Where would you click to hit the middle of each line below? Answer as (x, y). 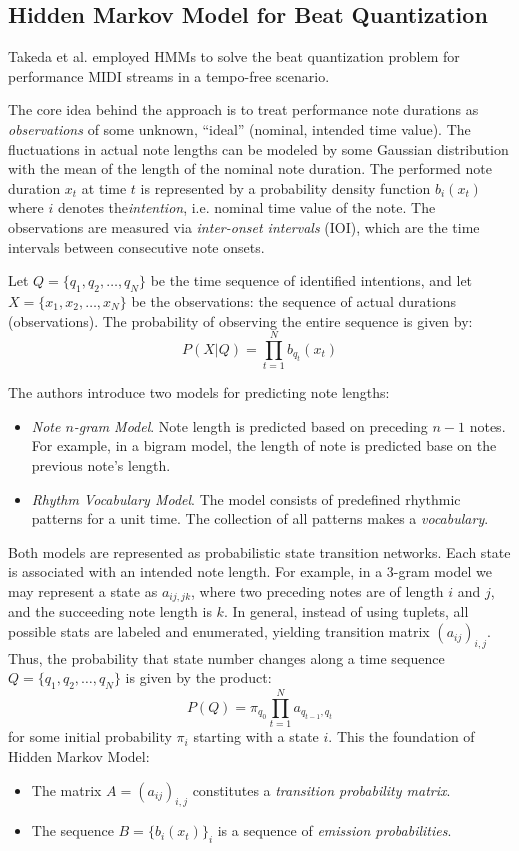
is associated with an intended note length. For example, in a (195, 571)
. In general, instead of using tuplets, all (346, 611)
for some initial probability (90, 736)
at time (104, 187)
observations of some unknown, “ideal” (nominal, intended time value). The (239, 128)
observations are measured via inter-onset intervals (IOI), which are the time (244, 226)
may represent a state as (83, 591)
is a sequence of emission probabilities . (334, 830)
